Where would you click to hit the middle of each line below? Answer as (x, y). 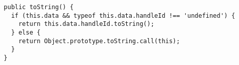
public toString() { (39, 7)
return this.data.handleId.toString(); (86, 24)
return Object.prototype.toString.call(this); (99, 41)
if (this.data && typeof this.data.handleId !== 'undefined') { (123, 15)
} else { (26, 32)
